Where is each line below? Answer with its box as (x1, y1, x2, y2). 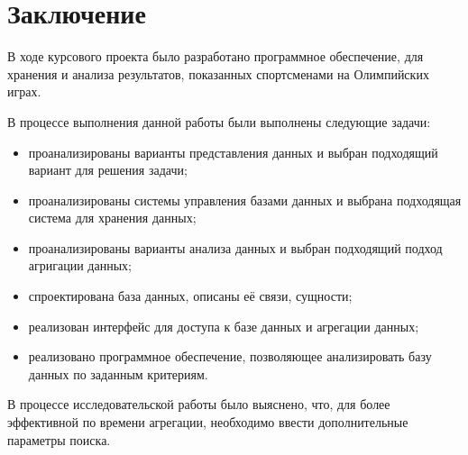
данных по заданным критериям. (28, 364, 208, 383)
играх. (7, 82, 41, 101)
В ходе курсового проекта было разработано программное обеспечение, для (7, 47, 424, 66)
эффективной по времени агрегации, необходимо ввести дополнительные (7, 413, 408, 432)
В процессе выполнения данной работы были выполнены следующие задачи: (7, 112, 431, 131)
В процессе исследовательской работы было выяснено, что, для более (7, 395, 390, 414)
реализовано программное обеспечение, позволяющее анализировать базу (28, 347, 432, 366)
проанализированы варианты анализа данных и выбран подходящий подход (28, 238, 443, 257)
